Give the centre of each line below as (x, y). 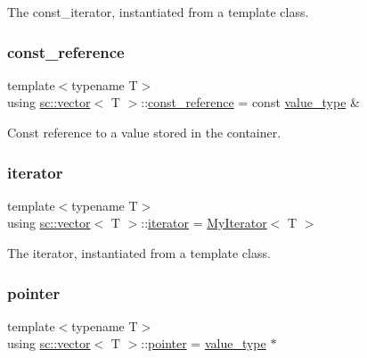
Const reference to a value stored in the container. (144, 132)
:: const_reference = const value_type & (250, 102)
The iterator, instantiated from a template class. (139, 253)
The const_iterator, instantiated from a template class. (158, 12)
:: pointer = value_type (204, 343)
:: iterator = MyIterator (204, 223)
